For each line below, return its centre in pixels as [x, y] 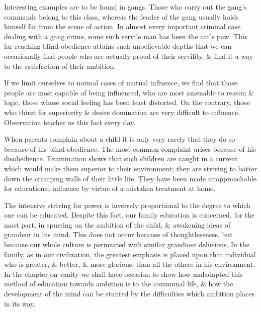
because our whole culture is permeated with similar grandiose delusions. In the [127, 244]
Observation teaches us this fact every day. [70, 122]
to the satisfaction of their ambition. [60, 66]
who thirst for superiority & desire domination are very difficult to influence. [122, 112]
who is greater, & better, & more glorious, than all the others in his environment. [130, 264]
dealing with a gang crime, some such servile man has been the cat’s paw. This [126, 36]
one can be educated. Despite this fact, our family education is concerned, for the [129, 215]
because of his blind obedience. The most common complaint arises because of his [130, 148]
